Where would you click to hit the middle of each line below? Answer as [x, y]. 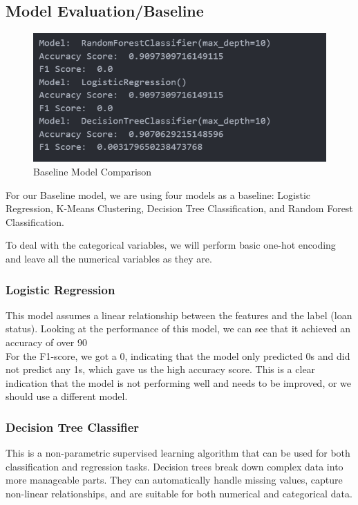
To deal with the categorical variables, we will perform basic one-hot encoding [171, 245]
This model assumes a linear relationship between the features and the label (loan [179, 315]
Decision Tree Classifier [73, 427]
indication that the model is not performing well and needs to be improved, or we [179, 382]
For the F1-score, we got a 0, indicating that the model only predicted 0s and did [178, 355]
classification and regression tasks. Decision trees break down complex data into [175, 466]
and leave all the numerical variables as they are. [109, 258]
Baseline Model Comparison [93, 172]
